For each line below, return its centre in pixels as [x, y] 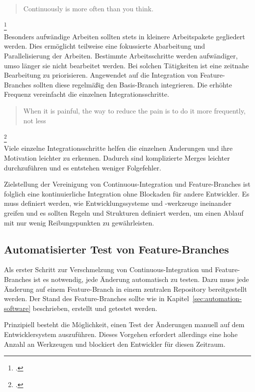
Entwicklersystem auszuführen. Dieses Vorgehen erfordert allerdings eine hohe [121, 334]
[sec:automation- [217, 298]
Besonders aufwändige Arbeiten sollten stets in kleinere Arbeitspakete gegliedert [125, 36]
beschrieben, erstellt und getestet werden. [95, 308]
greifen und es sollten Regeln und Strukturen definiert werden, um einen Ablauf [124, 213]
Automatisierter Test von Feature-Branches [116, 249]
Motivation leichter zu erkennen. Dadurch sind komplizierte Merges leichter [117, 158]
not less [35, 120]
